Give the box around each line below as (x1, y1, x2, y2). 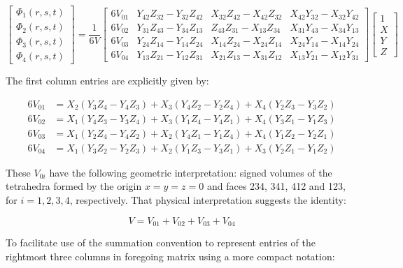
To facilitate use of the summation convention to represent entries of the (6, 235, 316, 250)
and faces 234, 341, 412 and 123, (206, 179, 346, 193)
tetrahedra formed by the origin (6, 179, 142, 193)
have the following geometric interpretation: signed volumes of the (49, 165, 332, 179)
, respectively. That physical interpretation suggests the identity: (69, 193, 346, 207)
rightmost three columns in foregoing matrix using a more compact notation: (6, 248, 335, 263)
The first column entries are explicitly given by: (6, 73, 209, 88)
